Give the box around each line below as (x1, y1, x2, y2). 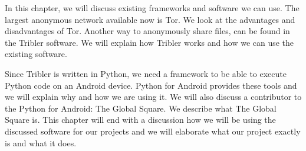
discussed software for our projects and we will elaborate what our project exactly (5, 125, 301, 137)
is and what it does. (5, 136, 77, 149)
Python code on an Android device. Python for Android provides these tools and (5, 79, 297, 91)
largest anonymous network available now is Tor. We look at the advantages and (5, 13, 295, 25)
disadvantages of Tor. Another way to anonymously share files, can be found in (5, 25, 290, 37)
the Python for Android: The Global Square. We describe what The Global (5, 102, 277, 114)
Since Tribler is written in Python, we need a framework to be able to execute (5, 67, 287, 79)
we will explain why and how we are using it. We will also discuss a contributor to (5, 90, 302, 103)
